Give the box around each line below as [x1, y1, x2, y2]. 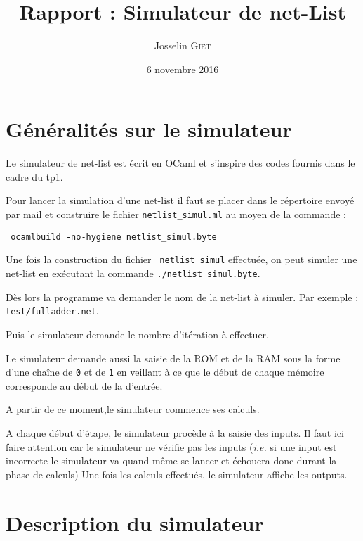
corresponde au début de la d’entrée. [6, 378, 163, 393]
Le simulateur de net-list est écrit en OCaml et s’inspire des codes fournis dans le [6, 155, 355, 170]
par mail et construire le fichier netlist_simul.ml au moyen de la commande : [6, 207, 346, 222]
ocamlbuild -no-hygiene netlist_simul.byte [11, 231, 217, 242]
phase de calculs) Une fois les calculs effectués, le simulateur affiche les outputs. [6, 466, 348, 481]
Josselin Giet [154, 38, 211, 53]
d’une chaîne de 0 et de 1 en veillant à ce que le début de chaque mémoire [6, 364, 324, 379]
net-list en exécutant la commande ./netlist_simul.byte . [6, 266, 260, 280]
